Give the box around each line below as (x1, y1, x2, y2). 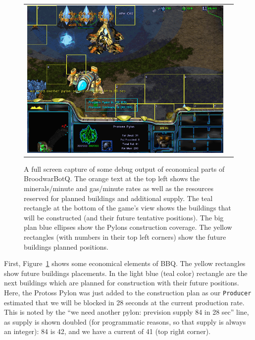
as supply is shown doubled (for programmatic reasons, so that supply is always (4, 316, 246, 327)
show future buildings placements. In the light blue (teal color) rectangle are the (4, 268, 248, 278)
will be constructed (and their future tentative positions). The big (24, 212, 224, 222)
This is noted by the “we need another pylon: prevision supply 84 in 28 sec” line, (4, 307, 249, 317)
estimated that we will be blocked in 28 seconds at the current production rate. (4, 297, 245, 307)
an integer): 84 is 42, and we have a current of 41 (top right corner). (4, 326, 211, 337)
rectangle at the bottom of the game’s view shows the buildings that (24, 203, 231, 213)
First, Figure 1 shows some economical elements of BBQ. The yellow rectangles (4, 258, 246, 269)
